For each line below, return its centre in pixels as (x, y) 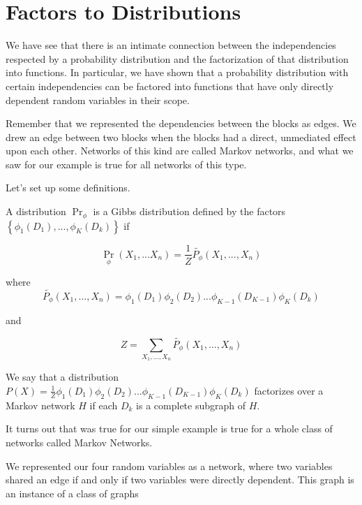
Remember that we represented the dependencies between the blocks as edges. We (181, 123)
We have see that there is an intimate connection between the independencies (171, 45)
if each (104, 405)
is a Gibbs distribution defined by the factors (189, 211)
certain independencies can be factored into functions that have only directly (170, 86)
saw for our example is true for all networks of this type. (126, 164)
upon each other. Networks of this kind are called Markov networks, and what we (180, 151)
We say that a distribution (62, 377)
